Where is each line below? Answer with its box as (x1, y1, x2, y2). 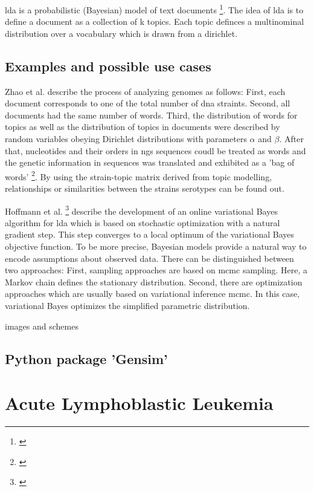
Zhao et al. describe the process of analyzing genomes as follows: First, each (5, 85, 286, 97)
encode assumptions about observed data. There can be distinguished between (5, 252, 294, 264)
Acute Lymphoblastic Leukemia (5, 391, 274, 415)
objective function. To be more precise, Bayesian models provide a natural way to (5, 240, 307, 253)
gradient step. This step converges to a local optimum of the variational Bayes (5, 228, 294, 241)
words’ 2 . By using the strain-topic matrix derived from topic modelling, (5, 168, 272, 183)
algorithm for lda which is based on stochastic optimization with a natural (5, 216, 280, 229)
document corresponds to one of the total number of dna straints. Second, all (5, 97, 290, 109)
